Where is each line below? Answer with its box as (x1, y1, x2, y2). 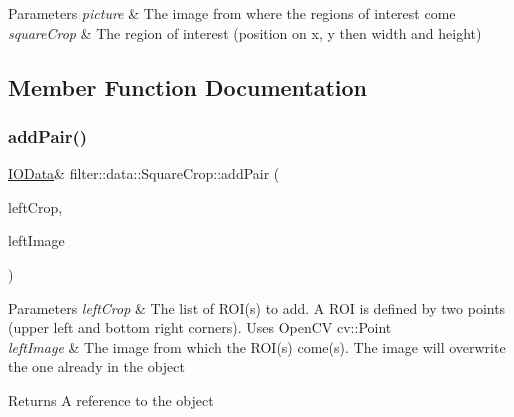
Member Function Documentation (8, 71, 368, 102)
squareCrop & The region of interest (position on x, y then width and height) (8, 22, 482, 43)
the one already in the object (8, 356, 185, 377)
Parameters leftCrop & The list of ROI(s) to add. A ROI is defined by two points (8, 297, 506, 318)
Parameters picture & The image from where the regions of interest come (8, 3, 456, 23)
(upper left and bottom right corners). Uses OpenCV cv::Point (8, 317, 392, 338)
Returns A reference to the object (8, 389, 214, 410)
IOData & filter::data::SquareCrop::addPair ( (8, 163, 280, 184)
